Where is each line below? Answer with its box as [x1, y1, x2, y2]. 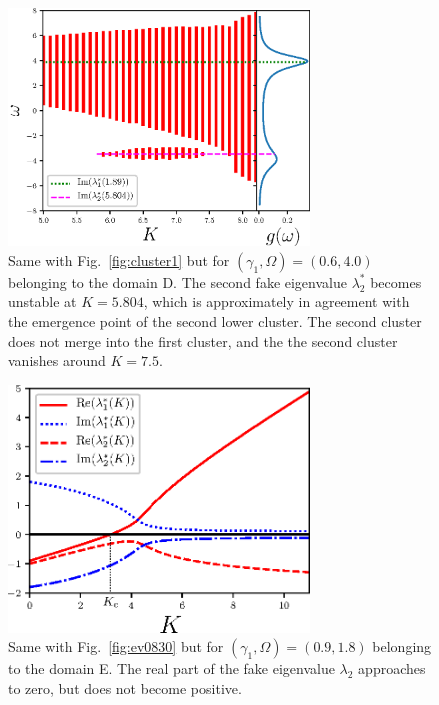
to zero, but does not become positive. [8, 678, 242, 699]
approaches [358, 658, 426, 679]
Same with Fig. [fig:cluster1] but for [8, 249, 230, 270]
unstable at [8, 291, 77, 312]
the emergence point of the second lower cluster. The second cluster [8, 310, 422, 331]
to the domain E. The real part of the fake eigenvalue [8, 658, 335, 679]
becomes [370, 271, 422, 292]
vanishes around [8, 350, 106, 371]
